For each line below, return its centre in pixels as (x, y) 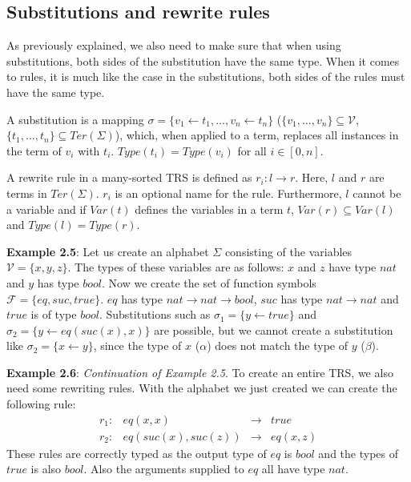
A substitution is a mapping (75, 119)
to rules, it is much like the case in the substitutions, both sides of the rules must (206, 76)
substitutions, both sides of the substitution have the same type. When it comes (203, 60)
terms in (27, 193)
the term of (34, 150)
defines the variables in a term (209, 209)
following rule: (41, 404)
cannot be (377, 193)
